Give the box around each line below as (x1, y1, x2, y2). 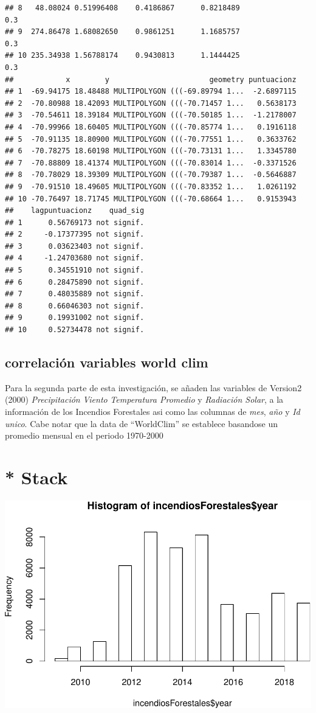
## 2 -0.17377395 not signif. (5, 230, 145, 239)
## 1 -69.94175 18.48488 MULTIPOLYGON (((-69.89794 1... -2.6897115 (5, 87, 297, 96)
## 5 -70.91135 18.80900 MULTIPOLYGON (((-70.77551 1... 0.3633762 (5, 134, 297, 144)
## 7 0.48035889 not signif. (5, 290, 145, 299)
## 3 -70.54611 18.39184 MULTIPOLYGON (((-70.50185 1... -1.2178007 (5, 111, 297, 120)
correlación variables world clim (5, 353, 208, 372)
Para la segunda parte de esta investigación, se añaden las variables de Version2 (5, 381, 302, 394)
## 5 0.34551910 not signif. (5, 266, 145, 275)
